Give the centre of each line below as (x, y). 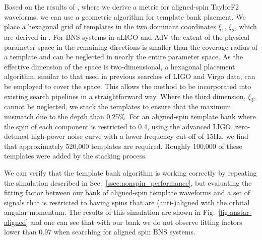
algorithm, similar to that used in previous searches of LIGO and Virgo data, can (130, 76)
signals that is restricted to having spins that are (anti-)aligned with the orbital (127, 202)
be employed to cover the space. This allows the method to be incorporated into (128, 86)
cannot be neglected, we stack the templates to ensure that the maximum (118, 106)
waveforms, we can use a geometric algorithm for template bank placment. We (125, 16)
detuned (17, 136)
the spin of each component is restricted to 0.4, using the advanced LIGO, (119, 126)
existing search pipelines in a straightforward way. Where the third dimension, (125, 96)
